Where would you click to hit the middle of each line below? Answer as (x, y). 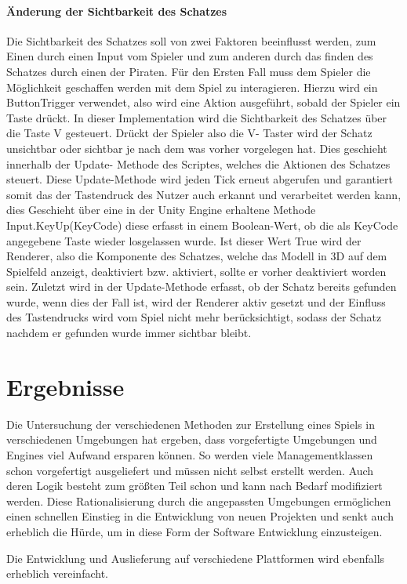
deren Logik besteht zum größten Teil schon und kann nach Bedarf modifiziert (194, 486)
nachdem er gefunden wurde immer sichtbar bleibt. (129, 333)
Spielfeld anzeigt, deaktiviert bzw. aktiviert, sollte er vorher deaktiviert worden (196, 271)
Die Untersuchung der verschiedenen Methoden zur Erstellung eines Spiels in (191, 424)
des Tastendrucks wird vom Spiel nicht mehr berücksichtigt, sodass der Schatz (194, 317)
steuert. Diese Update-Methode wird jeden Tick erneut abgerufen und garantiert (200, 179)
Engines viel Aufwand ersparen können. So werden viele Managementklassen (190, 454)
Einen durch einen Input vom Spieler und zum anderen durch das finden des (190, 56)
